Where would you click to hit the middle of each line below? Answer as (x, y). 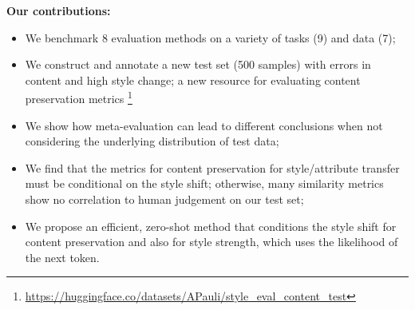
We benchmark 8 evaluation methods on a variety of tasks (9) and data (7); (210, 37)
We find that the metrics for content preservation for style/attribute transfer (212, 167)
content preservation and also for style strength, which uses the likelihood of (211, 242)
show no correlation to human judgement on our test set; (164, 199)
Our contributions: (59, 10)
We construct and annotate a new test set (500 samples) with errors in (198, 64)
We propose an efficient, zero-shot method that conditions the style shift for (211, 226)
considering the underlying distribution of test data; (152, 141)
